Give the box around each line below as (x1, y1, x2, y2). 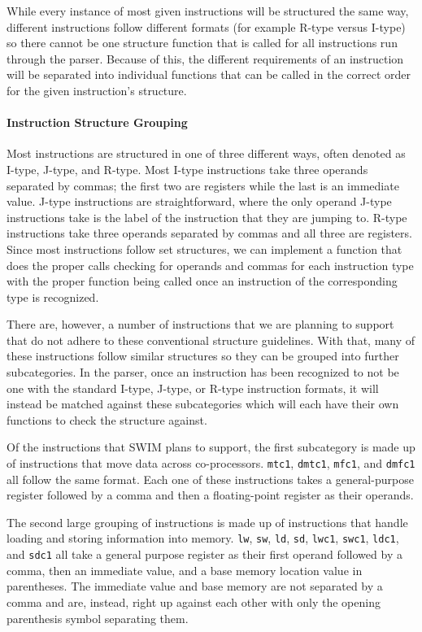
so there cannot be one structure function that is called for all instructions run (7, 34, 398, 51)
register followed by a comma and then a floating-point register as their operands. (7, 486, 414, 503)
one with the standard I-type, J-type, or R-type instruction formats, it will (7, 379, 379, 396)
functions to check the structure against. (7, 411, 207, 428)
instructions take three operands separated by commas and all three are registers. (7, 224, 412, 242)
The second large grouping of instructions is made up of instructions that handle (7, 513, 408, 530)
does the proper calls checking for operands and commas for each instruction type (7, 256, 414, 273)
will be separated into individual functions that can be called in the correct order (7, 66, 411, 83)
